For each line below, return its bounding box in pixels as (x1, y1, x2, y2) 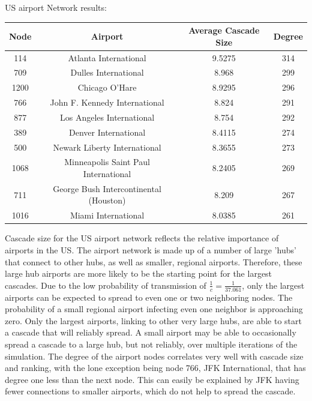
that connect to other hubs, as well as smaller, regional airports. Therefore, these (5, 255, 302, 268)
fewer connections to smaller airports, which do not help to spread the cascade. (5, 385, 296, 397)
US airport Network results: (5, 1, 107, 13)
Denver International (69, 125, 146, 138)
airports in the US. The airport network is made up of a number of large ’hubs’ (5, 244, 296, 256)
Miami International (70, 209, 145, 222)
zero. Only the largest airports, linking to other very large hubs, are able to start (5, 314, 302, 327)
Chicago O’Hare (77, 81, 137, 94)
